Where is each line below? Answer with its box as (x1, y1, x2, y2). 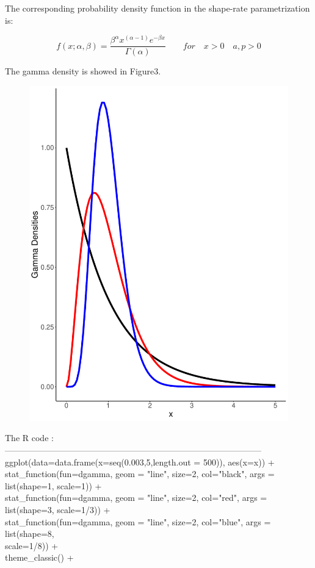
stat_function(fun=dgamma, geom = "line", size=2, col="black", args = (5, 467, 275, 480)
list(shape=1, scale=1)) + (5, 479, 102, 492)
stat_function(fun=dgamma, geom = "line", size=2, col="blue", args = (5, 515, 271, 528)
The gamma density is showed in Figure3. (5, 65, 161, 77)
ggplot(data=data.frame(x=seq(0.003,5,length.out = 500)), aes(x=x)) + (5, 455, 275, 468)
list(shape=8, (5, 527, 54, 540)
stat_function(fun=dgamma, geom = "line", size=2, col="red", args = (5, 491, 267, 504)
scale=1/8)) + (5, 539, 59, 552)
